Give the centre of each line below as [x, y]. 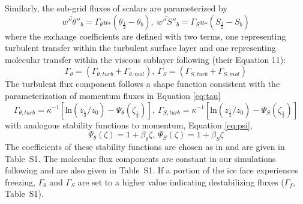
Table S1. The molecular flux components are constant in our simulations [140, 158]
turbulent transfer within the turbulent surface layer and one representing [140, 48]
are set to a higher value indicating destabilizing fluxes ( [181, 181]
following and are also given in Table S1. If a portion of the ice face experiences [151, 170]
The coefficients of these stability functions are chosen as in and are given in [145, 146]
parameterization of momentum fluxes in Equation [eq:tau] [113, 95]
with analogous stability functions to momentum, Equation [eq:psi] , [129, 124]
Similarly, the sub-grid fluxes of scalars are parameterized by [116, 8]
